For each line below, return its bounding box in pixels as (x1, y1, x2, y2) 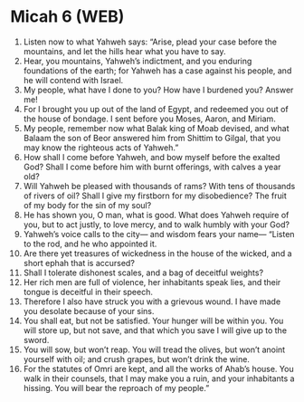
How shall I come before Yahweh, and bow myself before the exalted (23, 151, 280, 162)
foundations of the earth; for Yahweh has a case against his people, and (23, 65, 292, 76)
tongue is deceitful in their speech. (23, 286, 153, 297)
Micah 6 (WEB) (10, 6, 125, 27)
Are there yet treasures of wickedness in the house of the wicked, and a (23, 247, 292, 259)
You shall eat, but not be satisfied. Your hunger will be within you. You (23, 315, 284, 326)
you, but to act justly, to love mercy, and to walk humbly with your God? (23, 219, 290, 230)
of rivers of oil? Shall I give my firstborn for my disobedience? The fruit (23, 190, 288, 201)
